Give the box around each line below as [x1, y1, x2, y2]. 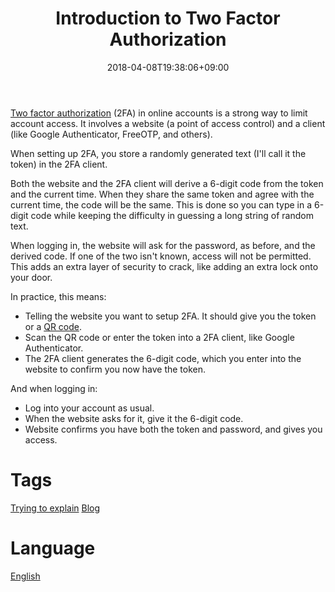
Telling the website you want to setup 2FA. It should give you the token [24, 310, 317, 322]
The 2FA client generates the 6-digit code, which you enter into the [24, 352, 302, 364]
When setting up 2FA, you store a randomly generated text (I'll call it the [10, 147, 307, 159]
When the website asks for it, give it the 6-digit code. [24, 412, 244, 424]
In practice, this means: [10, 290, 107, 302]
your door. [10, 271, 53, 283]
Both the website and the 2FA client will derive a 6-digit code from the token [10, 177, 324, 189]
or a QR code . [24, 320, 83, 332]
